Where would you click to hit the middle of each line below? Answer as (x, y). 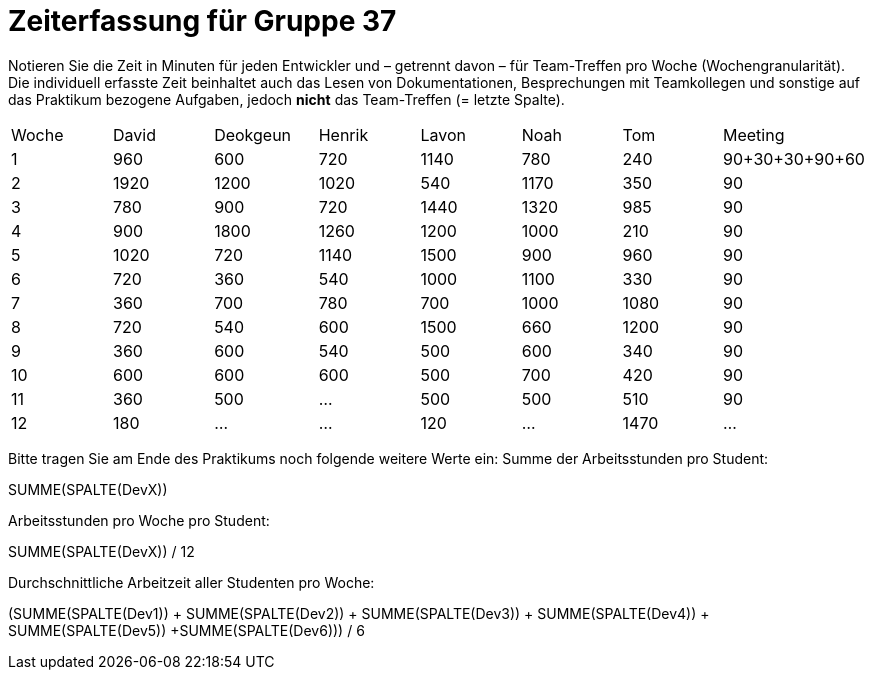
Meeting (753, 134)
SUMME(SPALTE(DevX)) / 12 (101, 551)
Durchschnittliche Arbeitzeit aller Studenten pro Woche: (191, 582)
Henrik (343, 134)
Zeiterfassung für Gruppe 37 (202, 21)
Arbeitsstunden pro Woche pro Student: (139, 520)
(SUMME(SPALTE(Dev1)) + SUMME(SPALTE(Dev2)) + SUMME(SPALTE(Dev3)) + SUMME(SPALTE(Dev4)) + (359, 613)
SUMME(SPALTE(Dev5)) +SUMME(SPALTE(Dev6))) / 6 (186, 630)
